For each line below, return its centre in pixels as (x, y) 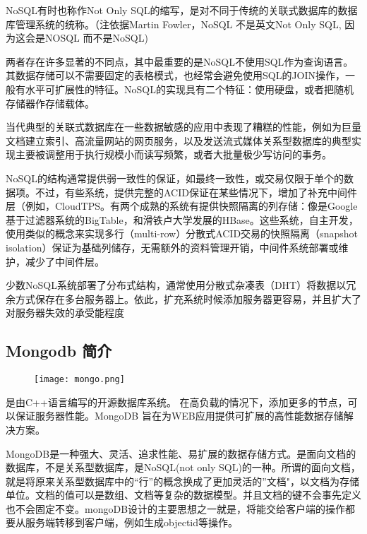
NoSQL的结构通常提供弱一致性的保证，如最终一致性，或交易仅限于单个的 (175, 178)
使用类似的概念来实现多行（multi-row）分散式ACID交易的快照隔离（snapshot (182, 233)
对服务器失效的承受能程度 (65, 313)
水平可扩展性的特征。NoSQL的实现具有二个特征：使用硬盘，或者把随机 (189, 89)
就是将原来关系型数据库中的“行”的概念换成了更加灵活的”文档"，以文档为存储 (183, 481)
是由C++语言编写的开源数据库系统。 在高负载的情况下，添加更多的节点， (177, 402)
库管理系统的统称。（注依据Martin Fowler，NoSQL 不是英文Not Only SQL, (174, 24)
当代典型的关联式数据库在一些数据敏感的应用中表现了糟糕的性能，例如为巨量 (183, 127)
